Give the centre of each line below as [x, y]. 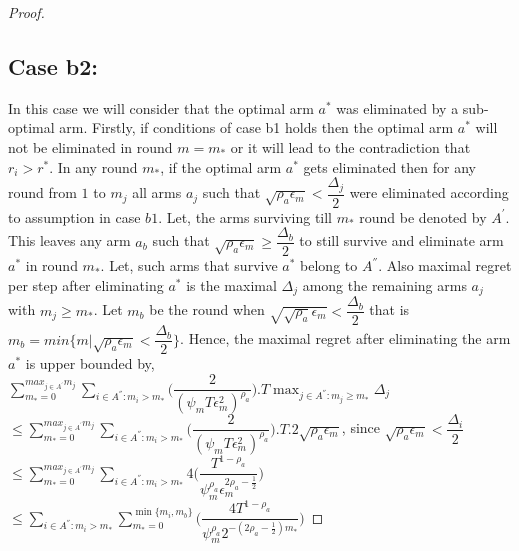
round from [42, 192]
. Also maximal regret [445, 265]
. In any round [93, 166]
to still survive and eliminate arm [401, 240]
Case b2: [53, 65]
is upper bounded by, [90, 363]
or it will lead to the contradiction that [350, 146]
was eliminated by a [397, 107]
